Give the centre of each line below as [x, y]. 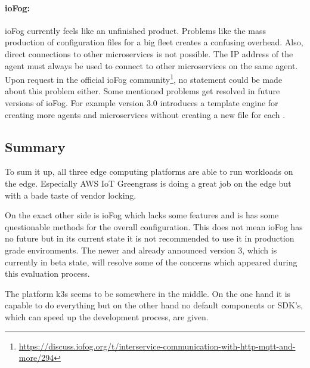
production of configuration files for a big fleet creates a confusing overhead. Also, [154, 42]
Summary [35, 146]
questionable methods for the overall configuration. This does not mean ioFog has [154, 226]
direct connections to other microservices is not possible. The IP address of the [149, 53]
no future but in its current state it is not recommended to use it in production [150, 238]
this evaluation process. [47, 273]
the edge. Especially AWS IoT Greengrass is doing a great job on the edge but [148, 183]
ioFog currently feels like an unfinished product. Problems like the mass [136, 30]
